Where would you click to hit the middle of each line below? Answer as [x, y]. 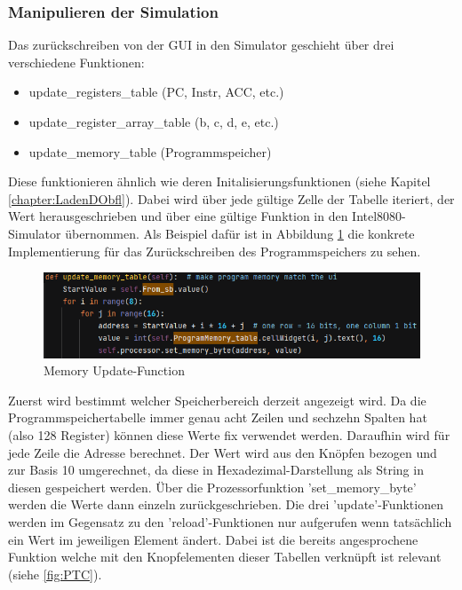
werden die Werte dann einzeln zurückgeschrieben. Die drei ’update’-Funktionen [226, 504]
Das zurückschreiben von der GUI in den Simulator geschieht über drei [201, 45]
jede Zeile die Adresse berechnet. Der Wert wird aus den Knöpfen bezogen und [223, 452]
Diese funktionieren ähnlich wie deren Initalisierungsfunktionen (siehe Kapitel [219, 181]
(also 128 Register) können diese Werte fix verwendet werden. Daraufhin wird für [229, 435]
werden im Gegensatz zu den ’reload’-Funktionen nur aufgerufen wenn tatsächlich [230, 522]
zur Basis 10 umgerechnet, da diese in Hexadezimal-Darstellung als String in [216, 470]
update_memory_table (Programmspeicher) [150, 151]
